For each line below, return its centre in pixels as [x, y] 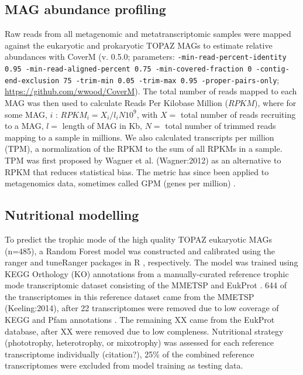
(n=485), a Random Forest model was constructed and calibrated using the [140, 250]
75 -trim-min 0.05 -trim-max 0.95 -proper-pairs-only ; [171, 79]
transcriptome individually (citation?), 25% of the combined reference [130, 354]
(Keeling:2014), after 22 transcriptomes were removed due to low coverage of [142, 308]
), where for [276, 102]
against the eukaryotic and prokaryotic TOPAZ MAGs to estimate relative [139, 45]
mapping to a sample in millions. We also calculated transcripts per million [140, 137]
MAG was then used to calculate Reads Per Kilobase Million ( [116, 102]
